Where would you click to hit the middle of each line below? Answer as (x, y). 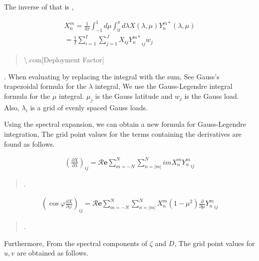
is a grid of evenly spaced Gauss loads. (89, 107)
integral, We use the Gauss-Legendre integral (164, 86)
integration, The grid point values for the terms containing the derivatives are (123, 134)
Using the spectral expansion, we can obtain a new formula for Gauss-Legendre (125, 124)
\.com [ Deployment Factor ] (64, 60)
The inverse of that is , (39, 6)
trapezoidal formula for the (45, 86)
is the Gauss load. (212, 96)
